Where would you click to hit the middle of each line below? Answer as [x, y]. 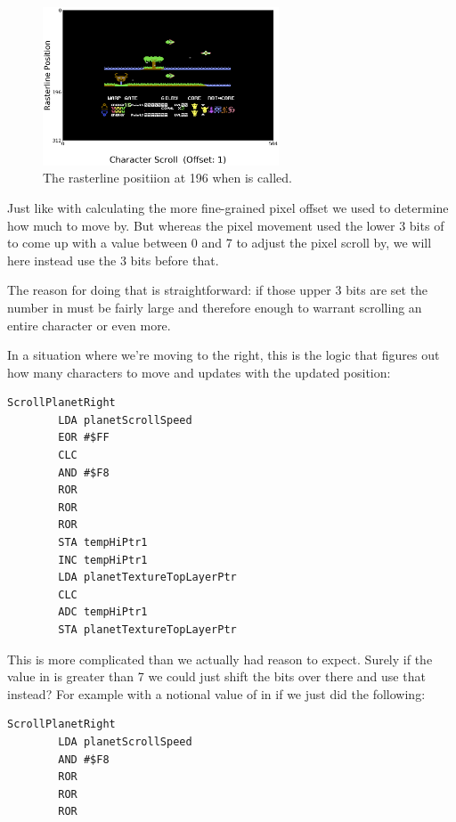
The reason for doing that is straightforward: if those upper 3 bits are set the [218, 290]
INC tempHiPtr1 [103, 560]
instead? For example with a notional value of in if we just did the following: [216, 693]
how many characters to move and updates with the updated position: [199, 372]
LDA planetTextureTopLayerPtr [147, 578]
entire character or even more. [89, 325]
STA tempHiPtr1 [103, 543]
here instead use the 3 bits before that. [113, 260]
